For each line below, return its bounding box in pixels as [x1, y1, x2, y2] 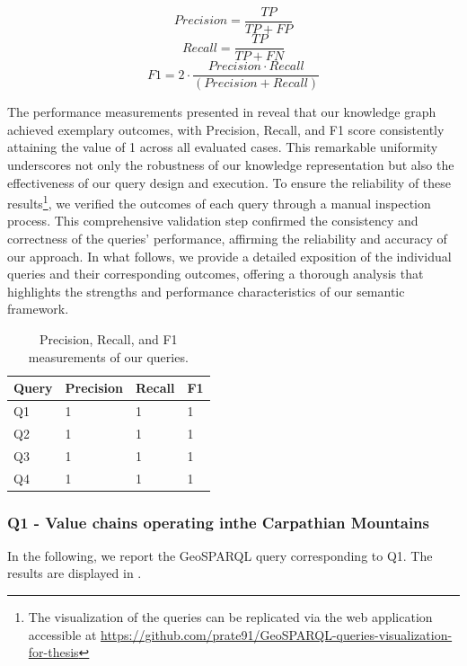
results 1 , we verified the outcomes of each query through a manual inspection [7, 191, 431, 212]
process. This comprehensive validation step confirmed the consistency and [7, 211, 419, 230]
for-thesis [28, 643, 79, 662]
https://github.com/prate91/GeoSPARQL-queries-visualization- [101, 625, 453, 644]
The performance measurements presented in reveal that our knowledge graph [7, 102, 436, 121]
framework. [7, 299, 69, 318]
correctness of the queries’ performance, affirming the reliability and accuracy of [7, 229, 447, 247]
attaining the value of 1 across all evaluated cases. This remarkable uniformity [7, 138, 438, 156]
